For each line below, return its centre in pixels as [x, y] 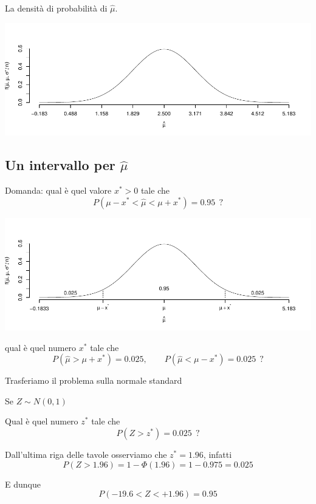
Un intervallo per [60, 165]
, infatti [218, 455]
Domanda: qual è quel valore [58, 190]
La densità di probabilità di [56, 8]
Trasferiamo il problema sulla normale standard [94, 380]
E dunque [23, 484]
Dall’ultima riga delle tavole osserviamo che [86, 455]
